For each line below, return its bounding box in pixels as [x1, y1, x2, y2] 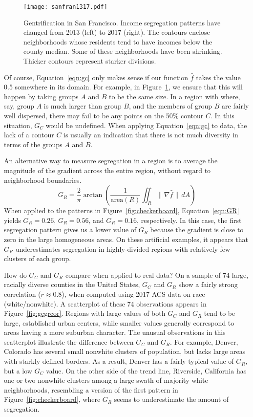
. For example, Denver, [170, 336, 238, 347]
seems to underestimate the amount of [114, 394, 229, 404]
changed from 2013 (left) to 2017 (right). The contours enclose [23, 27, 210, 37]
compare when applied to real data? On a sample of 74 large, [65, 269, 249, 280]
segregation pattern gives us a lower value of [4, 224, 136, 235]
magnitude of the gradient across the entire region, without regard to [4, 165, 211, 175]
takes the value [196, 72, 241, 82]
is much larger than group [43, 101, 122, 111]
